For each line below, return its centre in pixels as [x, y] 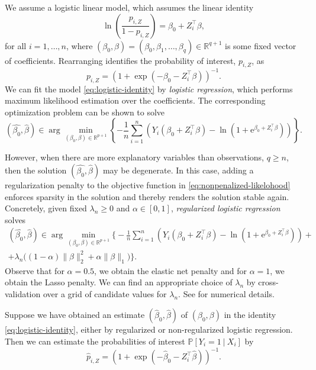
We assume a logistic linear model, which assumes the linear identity [129, 7]
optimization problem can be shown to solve [85, 112]
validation [23, 293]
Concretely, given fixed [46, 208]
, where [79, 45]
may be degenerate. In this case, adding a [178, 170]
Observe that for [35, 270]
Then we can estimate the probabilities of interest [95, 341]
